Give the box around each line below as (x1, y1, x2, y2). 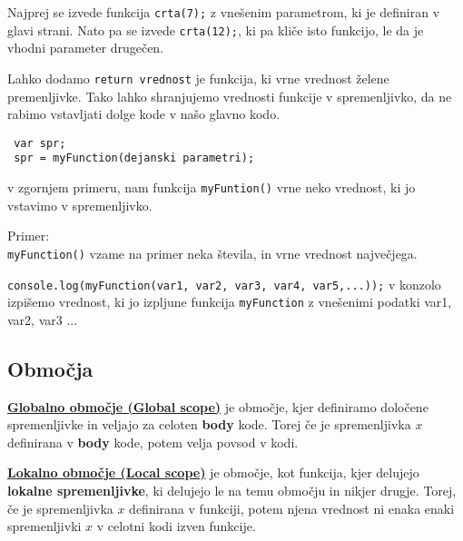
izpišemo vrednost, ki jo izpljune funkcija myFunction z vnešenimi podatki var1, (7, 292, 452, 311)
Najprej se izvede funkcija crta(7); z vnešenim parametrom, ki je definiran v (7, 3, 440, 21)
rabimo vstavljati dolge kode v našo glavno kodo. (7, 104, 281, 123)
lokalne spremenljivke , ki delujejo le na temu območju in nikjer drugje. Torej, (7, 481, 457, 500)
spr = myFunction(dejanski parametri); (14, 152, 255, 165)
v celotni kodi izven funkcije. (96, 516, 256, 536)
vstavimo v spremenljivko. (7, 195, 153, 214)
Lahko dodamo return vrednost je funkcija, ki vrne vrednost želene (7, 68, 389, 87)
